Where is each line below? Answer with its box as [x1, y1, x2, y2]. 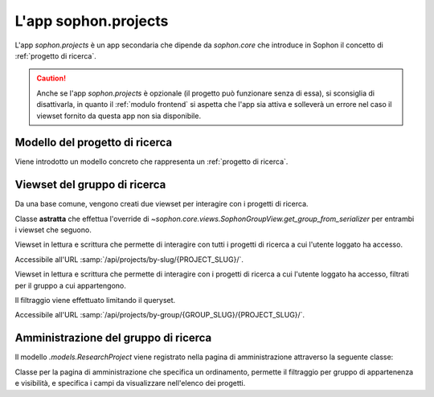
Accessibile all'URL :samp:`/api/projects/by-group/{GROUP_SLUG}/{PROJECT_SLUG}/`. [14, 310, 305, 320]
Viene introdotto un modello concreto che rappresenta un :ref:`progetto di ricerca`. [14, 157, 289, 166]
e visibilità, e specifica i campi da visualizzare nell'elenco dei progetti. [14, 379, 246, 388]
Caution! [36, 73, 67, 84]
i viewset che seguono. [14, 225, 92, 235]
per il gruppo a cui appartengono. [14, 280, 126, 290]
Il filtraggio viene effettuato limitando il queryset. [14, 296, 176, 305]
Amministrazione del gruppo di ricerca [14, 331, 212, 345]
